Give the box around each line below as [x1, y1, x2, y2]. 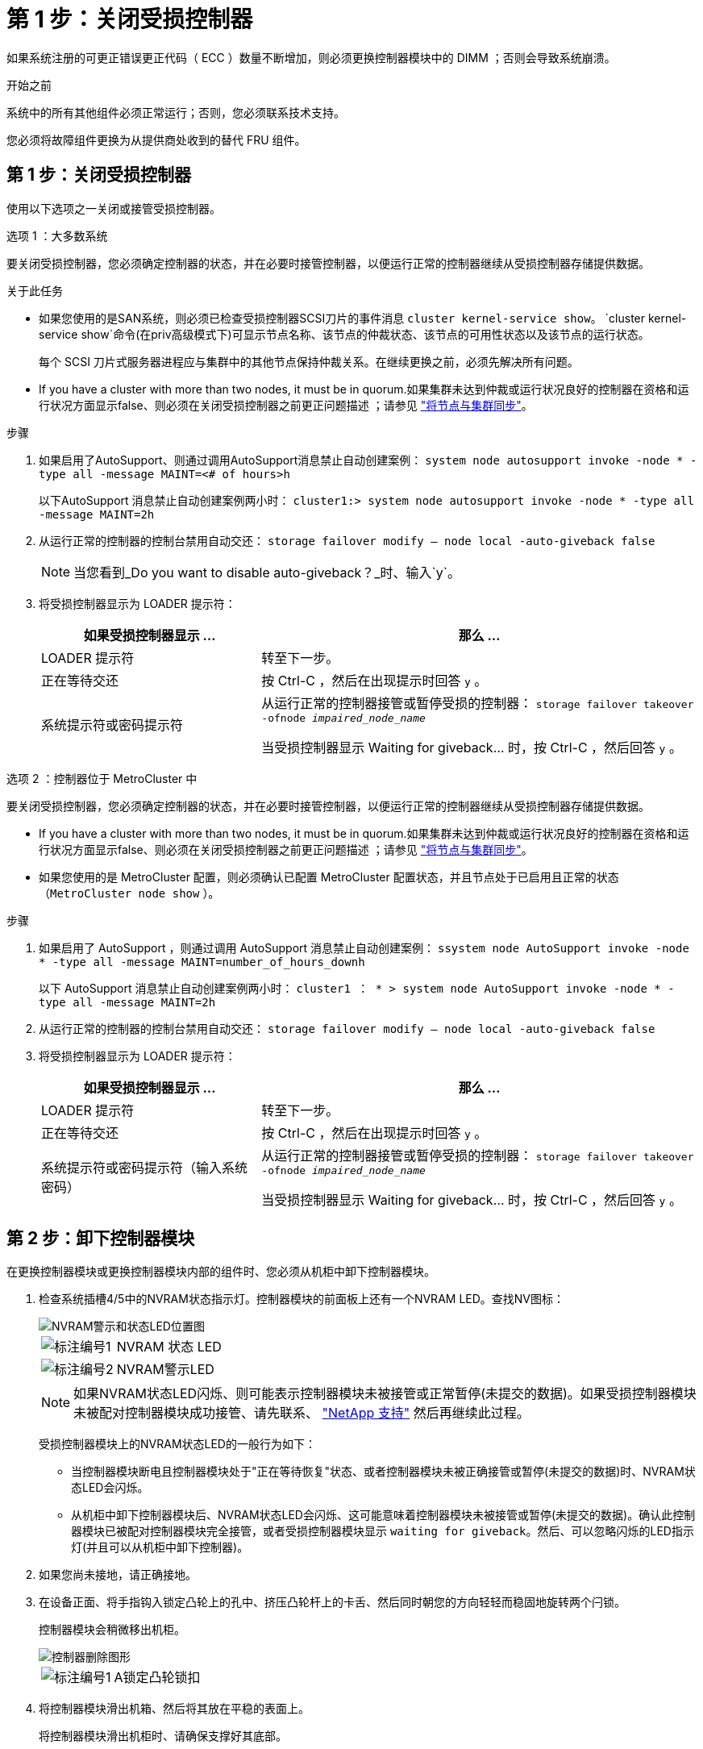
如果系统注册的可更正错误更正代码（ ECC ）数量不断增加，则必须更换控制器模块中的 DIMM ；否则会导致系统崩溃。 [6, 50, 616, 65]
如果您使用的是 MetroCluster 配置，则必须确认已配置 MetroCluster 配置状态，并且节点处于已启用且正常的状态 [39, 869, 619, 884]
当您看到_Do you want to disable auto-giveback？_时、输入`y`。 [73, 564, 460, 581]
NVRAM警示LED [116, 1361, 214, 1378]
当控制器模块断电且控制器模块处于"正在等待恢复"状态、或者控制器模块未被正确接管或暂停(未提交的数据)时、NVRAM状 [71, 1464, 696, 1479]
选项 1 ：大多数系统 [6, 228, 108, 243]
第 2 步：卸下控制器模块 [6, 1228, 195, 1249]
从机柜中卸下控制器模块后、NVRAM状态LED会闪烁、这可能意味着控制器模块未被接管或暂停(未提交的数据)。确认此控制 [71, 1508, 696, 1522]
